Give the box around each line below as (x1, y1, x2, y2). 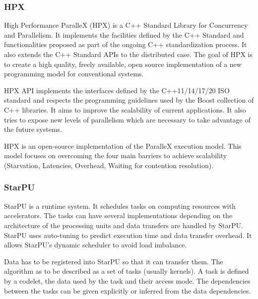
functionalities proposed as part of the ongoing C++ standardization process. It (4, 39, 247, 50)
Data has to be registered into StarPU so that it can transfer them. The (4, 256, 223, 266)
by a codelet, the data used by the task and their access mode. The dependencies (4, 275, 251, 286)
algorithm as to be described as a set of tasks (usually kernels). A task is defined (4, 266, 249, 276)
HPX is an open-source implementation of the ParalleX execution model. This (4, 140, 242, 151)
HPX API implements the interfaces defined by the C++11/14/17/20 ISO (4, 85, 230, 95)
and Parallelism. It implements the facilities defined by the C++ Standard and (4, 29, 244, 40)
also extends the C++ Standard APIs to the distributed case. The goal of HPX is (4, 49, 253, 59)
